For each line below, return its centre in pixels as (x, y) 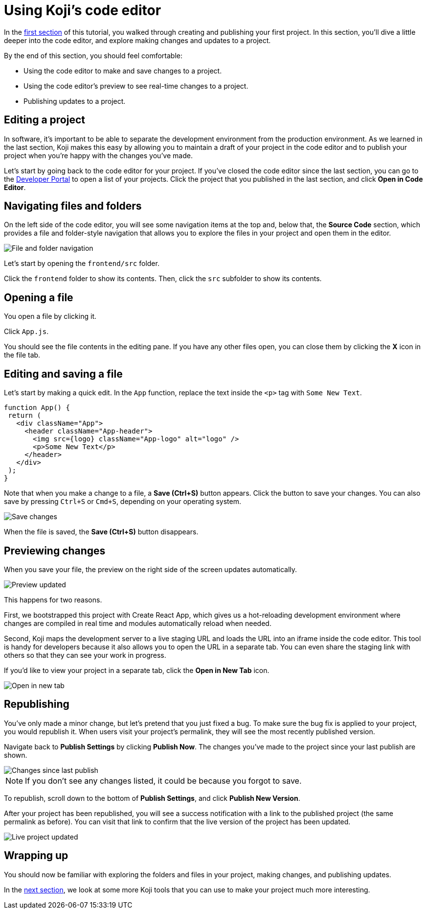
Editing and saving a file (63, 374)
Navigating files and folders (73, 206)
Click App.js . (26, 332)
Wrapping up (36, 856)
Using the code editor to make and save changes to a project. (123, 71)
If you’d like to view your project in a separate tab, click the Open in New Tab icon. (137, 670)
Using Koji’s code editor (83, 10)
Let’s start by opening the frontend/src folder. (82, 264)
